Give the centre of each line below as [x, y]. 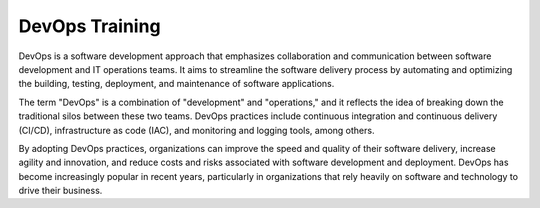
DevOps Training [89, 26]
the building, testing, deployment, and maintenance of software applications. [176, 84]
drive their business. [60, 191]
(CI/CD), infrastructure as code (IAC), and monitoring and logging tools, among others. [196, 130]
